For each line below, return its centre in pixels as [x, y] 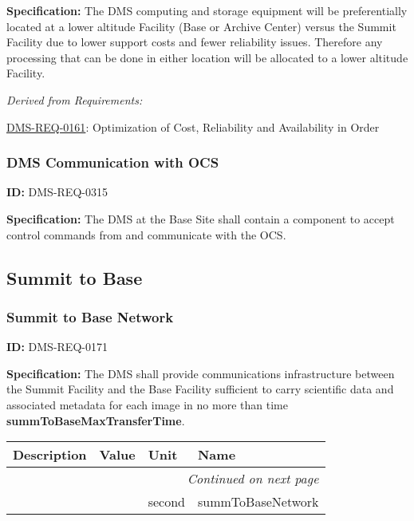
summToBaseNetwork [258, 502]
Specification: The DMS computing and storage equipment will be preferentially [207, 10]
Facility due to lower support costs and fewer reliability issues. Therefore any [195, 42]
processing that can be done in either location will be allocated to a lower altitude [207, 57]
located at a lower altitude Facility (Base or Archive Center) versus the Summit [201, 26]
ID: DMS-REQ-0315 [57, 192]
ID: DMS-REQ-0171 [57, 347]
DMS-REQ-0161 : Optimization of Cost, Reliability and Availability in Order [193, 126]
